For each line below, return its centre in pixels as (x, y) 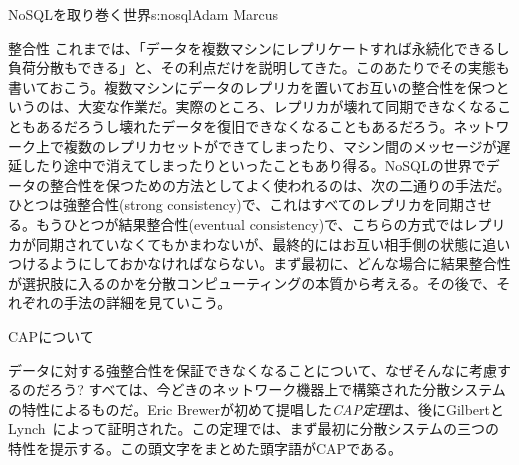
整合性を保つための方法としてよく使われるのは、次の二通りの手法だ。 (280, 184)
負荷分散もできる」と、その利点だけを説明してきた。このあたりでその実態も (259, 67)
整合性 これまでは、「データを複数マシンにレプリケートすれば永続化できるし (259, 47)
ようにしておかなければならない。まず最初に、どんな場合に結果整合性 (280, 263)
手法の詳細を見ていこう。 (147, 302)
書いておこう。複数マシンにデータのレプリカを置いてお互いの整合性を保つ (252, 86)
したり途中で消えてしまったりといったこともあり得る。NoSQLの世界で (253, 165)
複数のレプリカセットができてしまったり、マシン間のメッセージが (280, 145)
